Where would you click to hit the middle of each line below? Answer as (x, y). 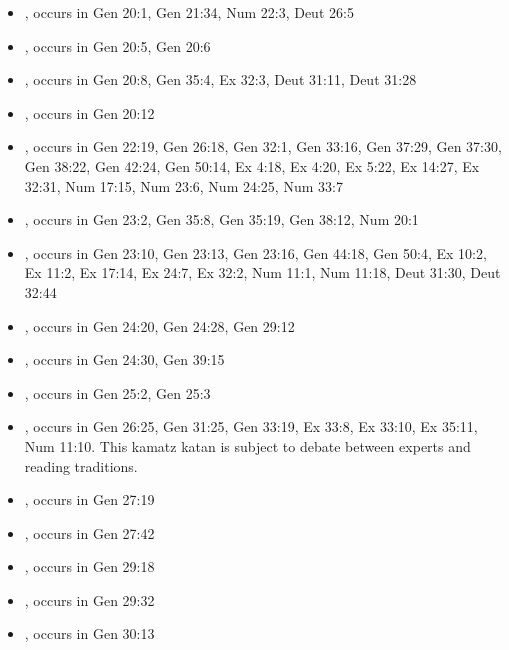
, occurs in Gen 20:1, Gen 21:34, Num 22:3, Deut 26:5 (189, 12)
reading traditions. (81, 465)
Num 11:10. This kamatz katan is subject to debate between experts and (247, 445)
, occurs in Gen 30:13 (89, 633)
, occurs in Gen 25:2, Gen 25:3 (117, 392)
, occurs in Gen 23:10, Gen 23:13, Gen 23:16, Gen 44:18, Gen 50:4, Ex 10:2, (255, 252)
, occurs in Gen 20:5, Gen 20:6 (117, 45)
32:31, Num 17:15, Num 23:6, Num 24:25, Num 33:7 (183, 185)
